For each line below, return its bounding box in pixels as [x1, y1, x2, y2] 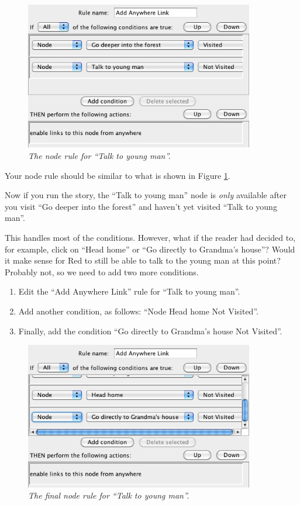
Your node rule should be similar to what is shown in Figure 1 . [5, 169, 230, 181]
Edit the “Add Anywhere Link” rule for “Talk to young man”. [18, 285, 240, 298]
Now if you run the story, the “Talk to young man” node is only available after [5, 189, 287, 201]
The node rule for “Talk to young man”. [28, 150, 171, 161]
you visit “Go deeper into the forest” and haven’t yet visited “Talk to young [5, 200, 277, 212]
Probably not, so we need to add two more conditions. [5, 265, 199, 278]
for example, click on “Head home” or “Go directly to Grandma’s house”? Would [5, 243, 295, 255]
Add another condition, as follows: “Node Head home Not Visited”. [18, 305, 258, 317]
